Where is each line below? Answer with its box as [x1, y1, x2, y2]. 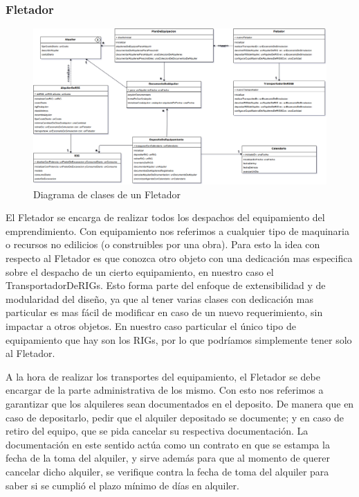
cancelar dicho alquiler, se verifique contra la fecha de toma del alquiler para [6, 464, 329, 478]
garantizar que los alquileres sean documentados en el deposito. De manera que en [6, 396, 354, 410]
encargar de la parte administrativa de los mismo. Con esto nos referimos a [6, 383, 324, 397]
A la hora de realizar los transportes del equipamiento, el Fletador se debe [6, 369, 320, 383]
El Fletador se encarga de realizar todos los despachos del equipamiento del [6, 210, 325, 225]
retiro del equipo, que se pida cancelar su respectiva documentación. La [6, 424, 309, 438]
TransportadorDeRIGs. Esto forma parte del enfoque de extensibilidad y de [6, 278, 326, 293]
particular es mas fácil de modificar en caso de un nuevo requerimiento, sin [6, 305, 323, 320]
